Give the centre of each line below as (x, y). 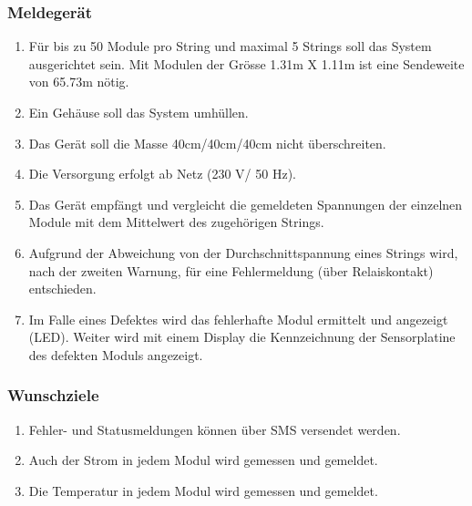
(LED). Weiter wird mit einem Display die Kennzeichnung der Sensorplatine (242, 337)
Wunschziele (53, 395)
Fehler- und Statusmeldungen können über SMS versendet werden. (215, 429)
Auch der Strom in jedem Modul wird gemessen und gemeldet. (203, 460)
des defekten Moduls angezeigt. (116, 354)
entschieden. (62, 289)
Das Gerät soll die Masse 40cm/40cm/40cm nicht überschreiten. (207, 143)
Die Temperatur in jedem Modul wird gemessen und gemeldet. (203, 490)
